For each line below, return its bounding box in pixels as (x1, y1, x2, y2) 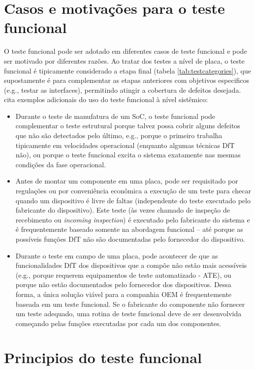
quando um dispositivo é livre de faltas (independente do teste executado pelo (15, 195, 251, 205)
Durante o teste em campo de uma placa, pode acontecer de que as (15, 250, 218, 260)
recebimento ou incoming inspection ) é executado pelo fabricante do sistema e (15, 214, 250, 224)
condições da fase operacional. (15, 159, 106, 169)
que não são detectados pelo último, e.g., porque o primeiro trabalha (15, 130, 223, 141)
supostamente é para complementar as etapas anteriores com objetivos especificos (4, 75, 250, 85)
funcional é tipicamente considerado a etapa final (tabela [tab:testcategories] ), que (4, 65, 252, 75)
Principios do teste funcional (4, 347, 202, 367)
